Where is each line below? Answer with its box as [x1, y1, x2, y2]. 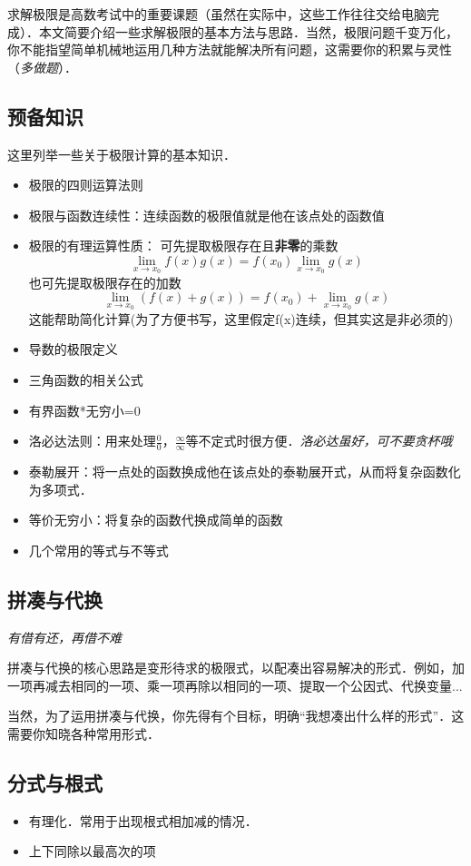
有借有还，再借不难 [7, 627, 122, 646]
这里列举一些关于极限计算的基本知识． [7, 144, 236, 163]
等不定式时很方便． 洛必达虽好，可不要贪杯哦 [185, 431, 453, 450]
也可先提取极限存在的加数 [28, 272, 182, 291]
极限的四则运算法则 [28, 175, 143, 194]
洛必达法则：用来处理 [28, 431, 156, 450]
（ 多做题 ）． [7, 57, 77, 76]
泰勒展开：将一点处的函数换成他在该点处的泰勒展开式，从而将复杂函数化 [28, 462, 461, 480]
